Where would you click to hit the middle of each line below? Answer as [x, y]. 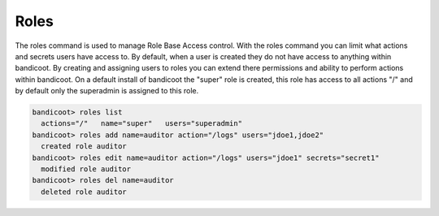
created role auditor [84, 147]
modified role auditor [86, 169]
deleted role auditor [84, 192]
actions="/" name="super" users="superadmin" [142, 123]
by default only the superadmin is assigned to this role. [107, 91]
